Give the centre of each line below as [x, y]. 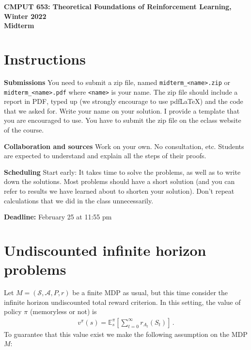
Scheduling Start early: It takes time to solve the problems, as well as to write [122, 172]
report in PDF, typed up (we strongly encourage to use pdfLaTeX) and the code [124, 101]
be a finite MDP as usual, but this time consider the [150, 292]
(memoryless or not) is [63, 311]
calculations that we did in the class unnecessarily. [79, 200]
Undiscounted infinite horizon [105, 250]
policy [13, 311]
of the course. [24, 130]
